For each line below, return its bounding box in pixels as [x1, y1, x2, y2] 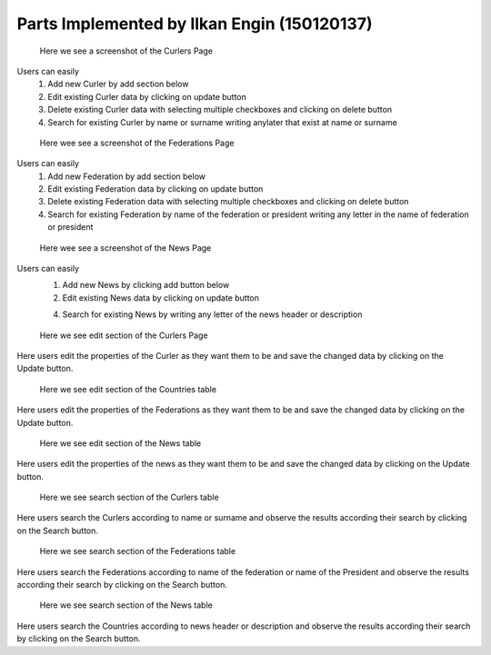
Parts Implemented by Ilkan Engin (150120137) [16, 14, 373, 34]
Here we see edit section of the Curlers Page [39, 330, 208, 341]
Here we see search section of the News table [39, 600, 213, 610]
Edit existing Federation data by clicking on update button [47, 184, 264, 194]
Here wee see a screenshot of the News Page [39, 242, 212, 253]
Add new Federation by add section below [47, 171, 206, 182]
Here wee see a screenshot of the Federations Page [39, 137, 235, 148]
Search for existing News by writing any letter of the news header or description [62, 309, 363, 320]
